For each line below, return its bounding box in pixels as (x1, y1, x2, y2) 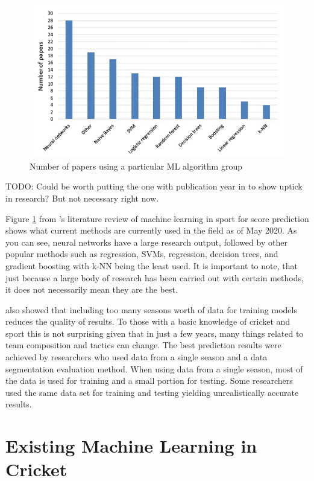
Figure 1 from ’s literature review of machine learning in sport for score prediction (5, 212, 309, 225)
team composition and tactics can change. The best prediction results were (5, 339, 281, 351)
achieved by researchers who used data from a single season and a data (5, 351, 268, 363)
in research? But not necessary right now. (5, 191, 159, 204)
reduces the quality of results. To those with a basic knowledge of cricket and (5, 315, 290, 328)
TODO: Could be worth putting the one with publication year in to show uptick (5, 180, 303, 193)
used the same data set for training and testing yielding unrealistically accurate (5, 386, 299, 398)
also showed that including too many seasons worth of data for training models (5, 303, 297, 316)
